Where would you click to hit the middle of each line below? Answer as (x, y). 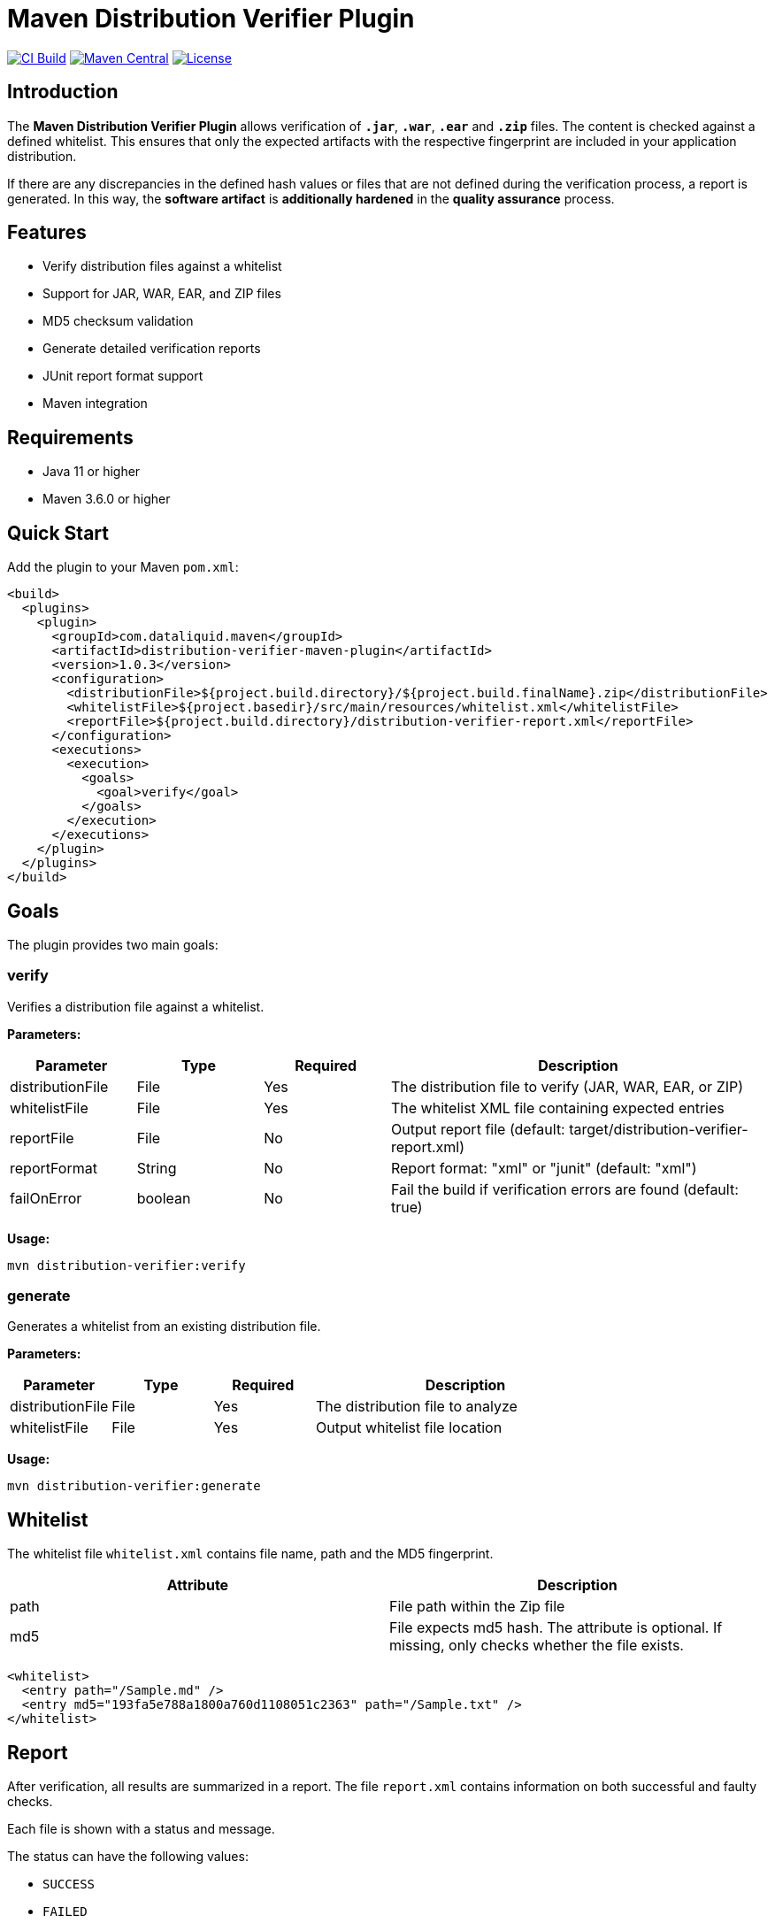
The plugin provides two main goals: (113, 944)
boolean (164, 1198)
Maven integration (95, 404)
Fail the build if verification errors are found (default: (564, 1189)
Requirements (70, 437)
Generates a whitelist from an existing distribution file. (164, 1327)
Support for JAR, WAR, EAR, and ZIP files (162, 294)
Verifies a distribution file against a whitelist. (136, 1006)
